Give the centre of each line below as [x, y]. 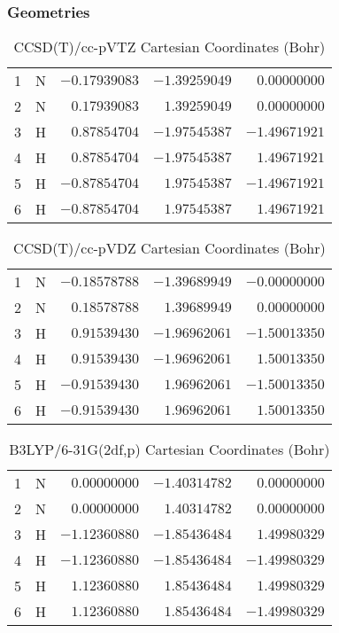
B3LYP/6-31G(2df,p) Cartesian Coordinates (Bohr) [169, 449]
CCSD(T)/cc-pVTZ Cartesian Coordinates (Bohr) [169, 47]
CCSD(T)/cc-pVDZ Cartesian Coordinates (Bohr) [169, 248]
